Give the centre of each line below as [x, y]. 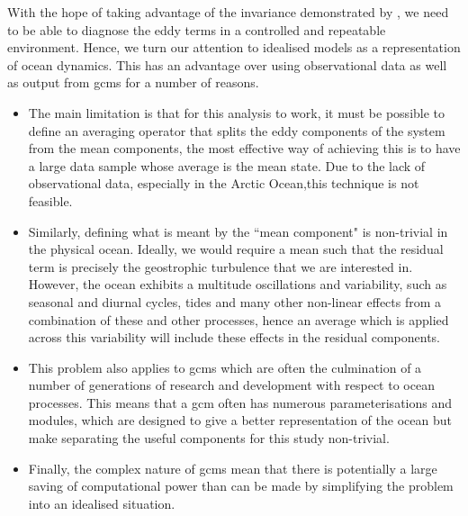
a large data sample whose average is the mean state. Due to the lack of [227, 165]
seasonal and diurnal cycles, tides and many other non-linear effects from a [235, 301]
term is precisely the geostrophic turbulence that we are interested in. [220, 266]
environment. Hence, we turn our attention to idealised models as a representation [234, 47]
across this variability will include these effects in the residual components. [234, 337]
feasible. [50, 200]
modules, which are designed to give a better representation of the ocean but [240, 420]
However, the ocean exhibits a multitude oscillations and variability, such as [238, 284]
